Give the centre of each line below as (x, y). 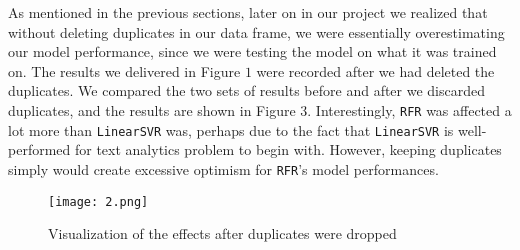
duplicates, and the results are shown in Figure (152, 109)
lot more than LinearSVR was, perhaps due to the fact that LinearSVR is (231, 129)
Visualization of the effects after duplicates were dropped (222, 233)
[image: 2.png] (98, 201)
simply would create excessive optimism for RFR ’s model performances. (223, 168)
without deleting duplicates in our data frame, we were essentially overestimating (256, 31)
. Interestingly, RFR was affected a (409, 109)
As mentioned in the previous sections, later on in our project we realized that (248, 12)
